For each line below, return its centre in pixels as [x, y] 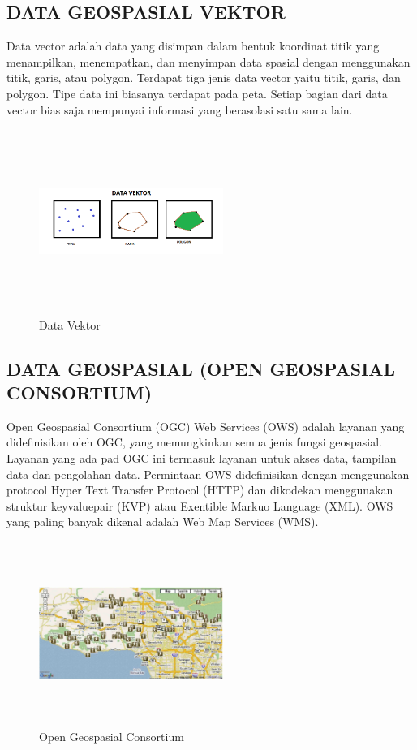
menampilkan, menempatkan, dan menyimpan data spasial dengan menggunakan [208, 61]
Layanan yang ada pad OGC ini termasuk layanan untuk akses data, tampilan [202, 457]
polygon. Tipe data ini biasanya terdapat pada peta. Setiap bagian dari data [197, 93]
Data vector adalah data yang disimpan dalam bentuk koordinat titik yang [193, 46]
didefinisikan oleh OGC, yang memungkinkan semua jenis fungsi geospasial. [194, 442]
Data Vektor [70, 324]
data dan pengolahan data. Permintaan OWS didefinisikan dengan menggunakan [208, 474]
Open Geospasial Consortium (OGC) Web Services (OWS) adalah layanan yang [206, 426]
